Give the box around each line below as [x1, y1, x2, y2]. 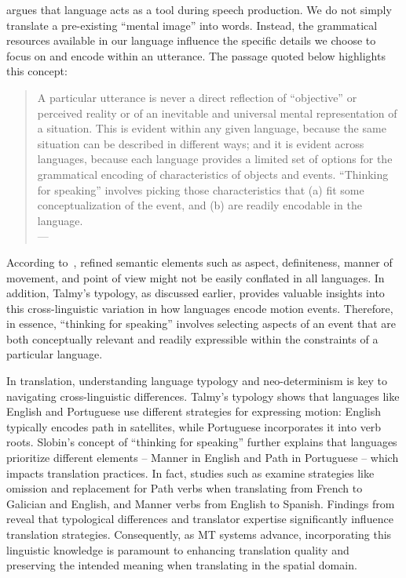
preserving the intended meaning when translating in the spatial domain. [6, 557, 357, 573]
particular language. [6, 346, 103, 362]
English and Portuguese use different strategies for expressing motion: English [6, 403, 382, 420]
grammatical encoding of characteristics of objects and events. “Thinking [37, 165, 389, 182]
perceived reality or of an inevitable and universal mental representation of [37, 104, 397, 121]
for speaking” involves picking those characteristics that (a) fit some [37, 181, 364, 198]
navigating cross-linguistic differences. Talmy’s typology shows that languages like [6, 387, 400, 404]
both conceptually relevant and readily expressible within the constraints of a [6, 330, 379, 347]
